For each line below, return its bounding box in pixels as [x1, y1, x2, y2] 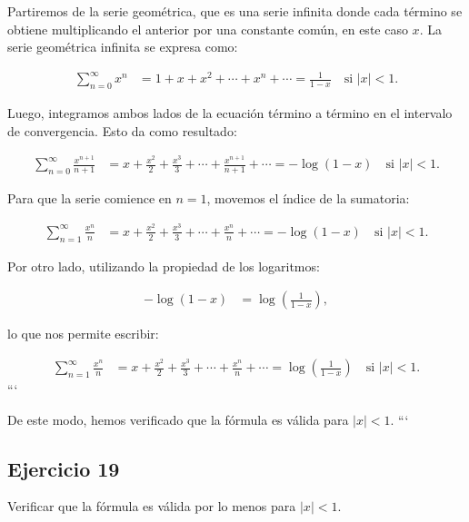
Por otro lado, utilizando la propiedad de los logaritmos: [7, 256, 320, 275]
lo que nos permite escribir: [7, 324, 159, 343]
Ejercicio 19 [7, 454, 120, 482]
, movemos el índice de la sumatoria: [206, 189, 410, 208]
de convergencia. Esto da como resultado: [7, 121, 237, 140]
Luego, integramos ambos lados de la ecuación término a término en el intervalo [7, 103, 453, 123]
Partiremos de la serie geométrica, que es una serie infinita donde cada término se [7, 2, 463, 20]
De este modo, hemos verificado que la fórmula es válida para [7, 409, 349, 428]
